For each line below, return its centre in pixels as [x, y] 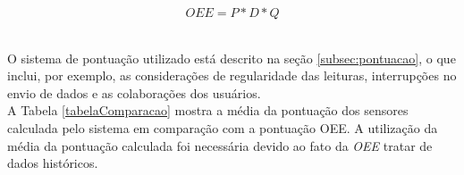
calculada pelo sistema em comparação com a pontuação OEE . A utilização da [223, 127]
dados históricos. [53, 163]
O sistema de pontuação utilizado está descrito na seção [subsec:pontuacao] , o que [232, 58]
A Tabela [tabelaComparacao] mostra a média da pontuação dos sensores [208, 110]
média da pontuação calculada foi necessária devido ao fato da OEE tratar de [220, 145]
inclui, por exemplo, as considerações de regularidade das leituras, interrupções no [232, 75]
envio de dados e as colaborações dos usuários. [134, 92]
